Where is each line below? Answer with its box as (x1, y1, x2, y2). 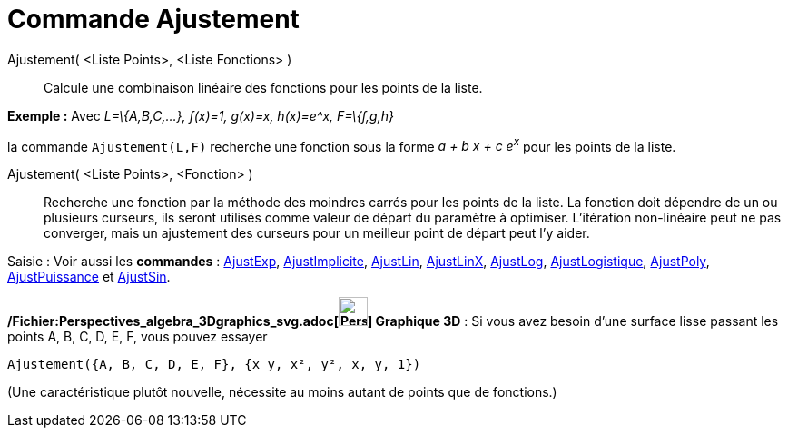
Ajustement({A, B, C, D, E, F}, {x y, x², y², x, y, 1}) (7, 357, 421, 372)
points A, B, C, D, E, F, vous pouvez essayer (7, 329, 268, 345)
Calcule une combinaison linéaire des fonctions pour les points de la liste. (44, 79, 483, 95)
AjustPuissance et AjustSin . (7, 269, 171, 285)
